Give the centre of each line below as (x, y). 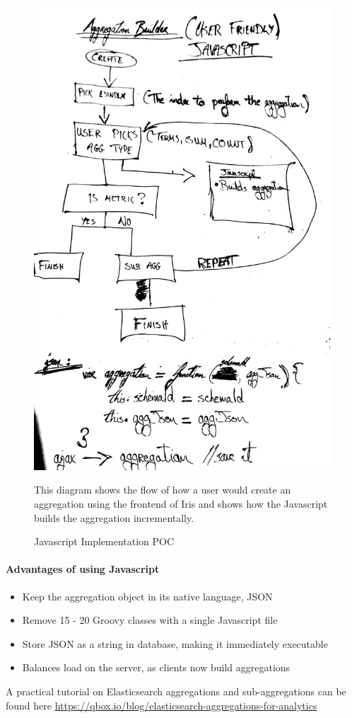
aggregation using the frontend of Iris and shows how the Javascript (181, 504)
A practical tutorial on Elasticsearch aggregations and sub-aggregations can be (176, 691)
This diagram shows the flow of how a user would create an (163, 490)
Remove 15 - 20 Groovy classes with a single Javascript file (150, 620)
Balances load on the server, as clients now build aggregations (156, 667)
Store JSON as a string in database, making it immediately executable (175, 643)
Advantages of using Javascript (83, 569)
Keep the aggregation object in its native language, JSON (147, 596)
